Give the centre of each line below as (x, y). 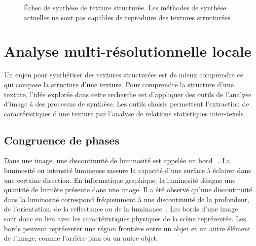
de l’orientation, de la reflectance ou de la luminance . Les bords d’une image (121, 209)
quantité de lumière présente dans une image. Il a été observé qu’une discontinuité (128, 190)
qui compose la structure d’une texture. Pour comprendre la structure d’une (119, 84)
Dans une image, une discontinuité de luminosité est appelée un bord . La (117, 160)
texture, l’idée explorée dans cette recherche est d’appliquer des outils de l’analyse (128, 94)
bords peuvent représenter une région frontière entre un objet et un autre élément (127, 228)
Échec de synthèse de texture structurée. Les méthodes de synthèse (125, 7)
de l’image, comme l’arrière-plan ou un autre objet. (81, 238)
